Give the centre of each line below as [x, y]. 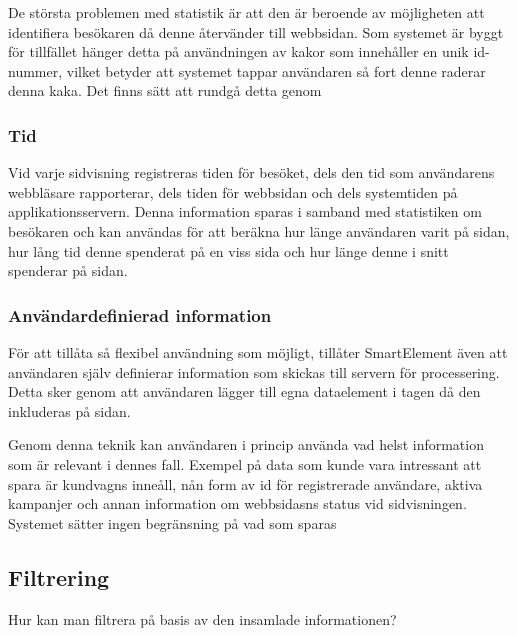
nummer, [35, 70]
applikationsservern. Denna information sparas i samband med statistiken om [245, 211]
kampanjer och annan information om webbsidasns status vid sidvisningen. [237, 503]
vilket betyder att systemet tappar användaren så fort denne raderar [276, 70]
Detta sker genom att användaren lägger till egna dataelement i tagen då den [244, 391]
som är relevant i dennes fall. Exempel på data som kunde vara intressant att [245, 463]
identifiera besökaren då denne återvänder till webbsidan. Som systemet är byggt [256, 31]
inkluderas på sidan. [69, 410]
